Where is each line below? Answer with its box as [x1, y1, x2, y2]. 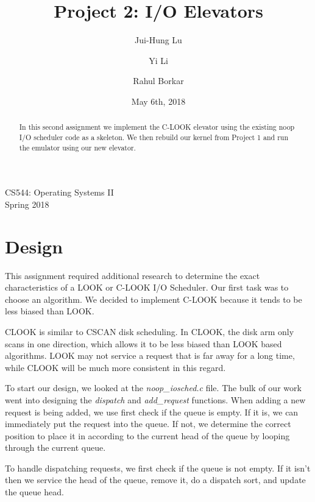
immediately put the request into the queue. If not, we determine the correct [5, 417, 291, 430]
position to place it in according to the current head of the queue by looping [5, 429, 290, 442]
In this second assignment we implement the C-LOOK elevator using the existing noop [19, 122, 295, 132]
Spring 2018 [5, 197, 49, 210]
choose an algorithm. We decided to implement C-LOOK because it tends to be [5, 292, 302, 305]
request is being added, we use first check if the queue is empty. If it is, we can [5, 405, 299, 418]
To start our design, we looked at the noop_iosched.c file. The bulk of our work [5, 381, 302, 394]
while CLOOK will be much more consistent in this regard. [5, 361, 226, 373]
